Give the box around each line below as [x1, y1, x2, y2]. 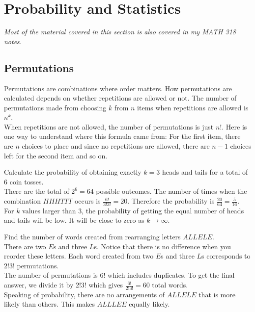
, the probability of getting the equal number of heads [82, 205, 244, 215]
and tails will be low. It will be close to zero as [4, 215, 144, 225]
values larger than [22, 205, 76, 215]
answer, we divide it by [4, 280, 74, 290]
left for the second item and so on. [4, 150, 108, 160]
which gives [88, 280, 123, 290]
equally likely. [129, 299, 170, 309]
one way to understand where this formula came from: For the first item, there [4, 131, 241, 141]
